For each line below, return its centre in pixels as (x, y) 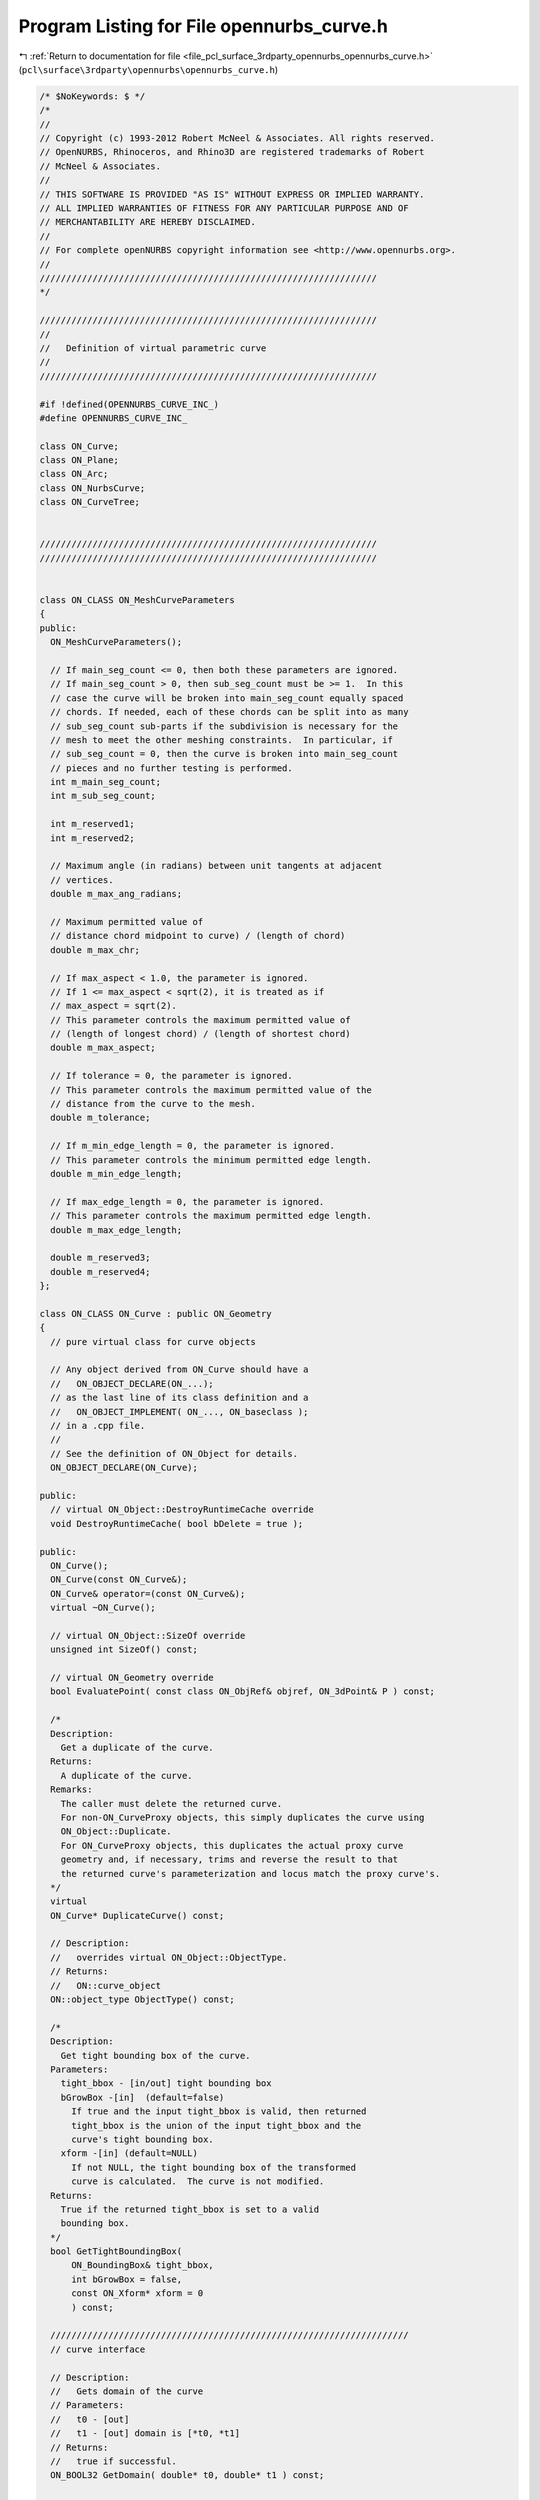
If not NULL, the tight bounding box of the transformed (214, 2167)
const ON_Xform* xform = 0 (137, 2293)
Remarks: (71, 1789)
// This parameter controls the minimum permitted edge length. (211, 1159)
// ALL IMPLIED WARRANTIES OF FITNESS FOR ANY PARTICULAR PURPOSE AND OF (224, 208)
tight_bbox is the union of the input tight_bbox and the (216, 2125)
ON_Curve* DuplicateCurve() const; (137, 1915)
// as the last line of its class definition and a (179, 1398)
